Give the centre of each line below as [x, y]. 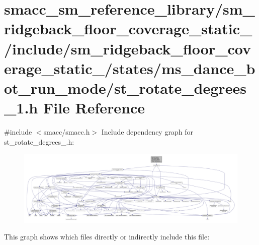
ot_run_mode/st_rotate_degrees [125, 87]
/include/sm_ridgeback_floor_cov [128, 48]
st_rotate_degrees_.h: [39, 141]
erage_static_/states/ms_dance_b [130, 68]
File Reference [94, 108]
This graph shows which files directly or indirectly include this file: [107, 237]
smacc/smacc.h [67, 132]
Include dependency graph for [147, 132]
